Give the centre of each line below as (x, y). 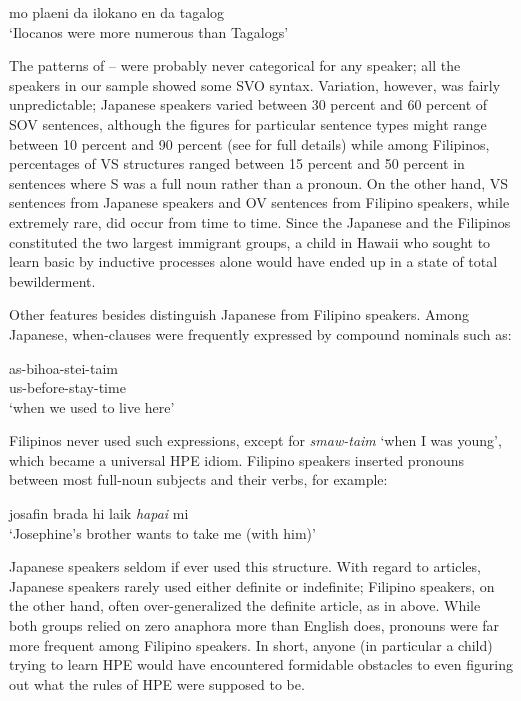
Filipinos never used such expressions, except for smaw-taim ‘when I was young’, (255, 440)
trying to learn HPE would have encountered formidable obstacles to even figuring (261, 664)
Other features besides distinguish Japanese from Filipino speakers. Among (239, 314)
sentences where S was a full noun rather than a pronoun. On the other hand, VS (259, 182)
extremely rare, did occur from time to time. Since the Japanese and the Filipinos (260, 221)
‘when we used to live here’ (92, 406)
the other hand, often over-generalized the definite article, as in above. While (245, 605)
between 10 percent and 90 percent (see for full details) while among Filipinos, (249, 143)
